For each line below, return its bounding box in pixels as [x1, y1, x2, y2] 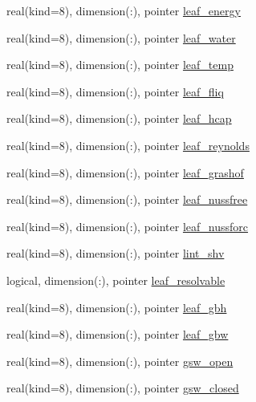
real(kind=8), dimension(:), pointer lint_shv [6, 245, 225, 262]
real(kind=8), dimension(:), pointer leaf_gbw [6, 326, 229, 343]
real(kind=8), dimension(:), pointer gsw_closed [6, 380, 239, 396]
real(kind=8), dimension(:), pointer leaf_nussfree [6, 191, 248, 208]
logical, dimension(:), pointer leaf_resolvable [6, 271, 226, 288]
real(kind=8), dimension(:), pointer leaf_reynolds [6, 136, 250, 153]
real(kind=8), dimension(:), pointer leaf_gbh [6, 298, 227, 315]
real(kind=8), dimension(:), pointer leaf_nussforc [6, 217, 249, 234]
